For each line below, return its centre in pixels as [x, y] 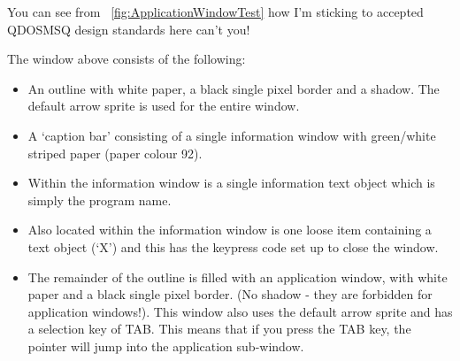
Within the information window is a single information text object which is [231, 183]
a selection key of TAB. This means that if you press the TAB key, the [219, 329]
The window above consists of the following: [126, 59]
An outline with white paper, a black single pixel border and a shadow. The [234, 88]
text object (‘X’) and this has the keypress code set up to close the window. [233, 246]
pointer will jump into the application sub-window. [166, 346]
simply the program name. [100, 200]
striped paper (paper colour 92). [115, 153]
